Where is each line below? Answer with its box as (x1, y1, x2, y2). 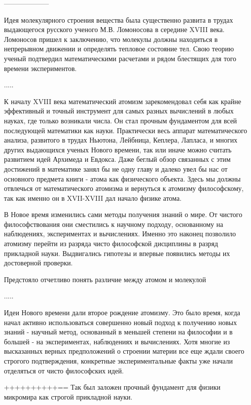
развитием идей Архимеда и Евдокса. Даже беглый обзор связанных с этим (4, 154, 231, 164)
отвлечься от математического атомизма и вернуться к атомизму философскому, (4, 183, 244, 193)
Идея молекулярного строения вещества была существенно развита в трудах (4, 14, 233, 25)
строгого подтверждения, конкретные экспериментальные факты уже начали (4, 356, 233, 366)
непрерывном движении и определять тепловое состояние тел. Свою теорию (4, 43, 234, 54)
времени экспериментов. (4, 63, 77, 73)
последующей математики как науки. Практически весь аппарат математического (4, 125, 248, 135)
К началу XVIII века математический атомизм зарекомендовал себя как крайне (4, 96, 241, 106)
